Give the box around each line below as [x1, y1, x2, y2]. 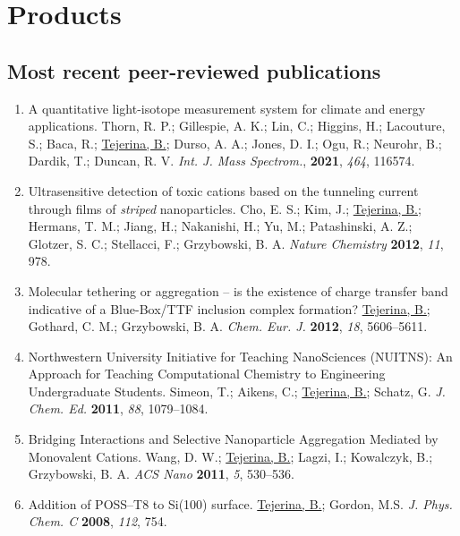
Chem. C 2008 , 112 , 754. [28, 512, 167, 531]
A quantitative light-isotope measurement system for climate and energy [28, 98, 426, 117]
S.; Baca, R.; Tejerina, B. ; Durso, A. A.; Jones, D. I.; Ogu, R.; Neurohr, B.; [28, 133, 442, 152]
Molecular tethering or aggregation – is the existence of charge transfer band [28, 281, 448, 300]
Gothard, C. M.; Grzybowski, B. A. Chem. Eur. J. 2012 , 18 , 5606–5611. [28, 317, 428, 336]
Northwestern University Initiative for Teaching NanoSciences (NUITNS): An [28, 346, 453, 365]
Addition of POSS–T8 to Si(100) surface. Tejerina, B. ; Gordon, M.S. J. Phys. [28, 494, 453, 513]
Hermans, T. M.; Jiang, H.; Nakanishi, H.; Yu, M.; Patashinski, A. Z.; [28, 217, 413, 235]
